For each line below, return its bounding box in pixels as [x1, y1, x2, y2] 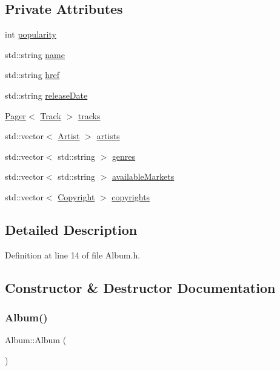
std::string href [5, 68, 60, 81]
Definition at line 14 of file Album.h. [5, 248, 141, 261]
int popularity [5, 28, 56, 41]
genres [112, 149, 136, 162]
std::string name [5, 48, 65, 61]
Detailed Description [5, 220, 138, 238]
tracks [78, 109, 101, 122]
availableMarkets [112, 170, 175, 183]
